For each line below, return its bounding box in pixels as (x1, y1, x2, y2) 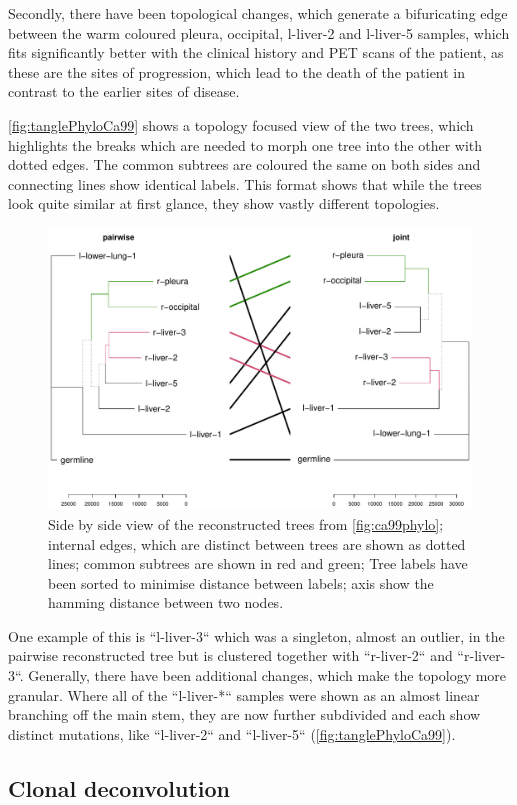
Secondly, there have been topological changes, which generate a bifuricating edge (8, 3, 508, 23)
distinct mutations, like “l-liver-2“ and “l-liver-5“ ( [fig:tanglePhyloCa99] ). (8, 723, 456, 744)
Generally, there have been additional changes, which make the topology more (28, 665, 507, 686)
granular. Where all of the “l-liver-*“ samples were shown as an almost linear (8, 684, 480, 705)
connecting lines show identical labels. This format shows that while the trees (8, 173, 482, 194)
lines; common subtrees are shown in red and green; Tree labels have (48, 553, 468, 574)
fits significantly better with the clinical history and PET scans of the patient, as (8, 42, 504, 63)
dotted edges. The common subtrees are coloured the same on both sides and (8, 154, 481, 175)
